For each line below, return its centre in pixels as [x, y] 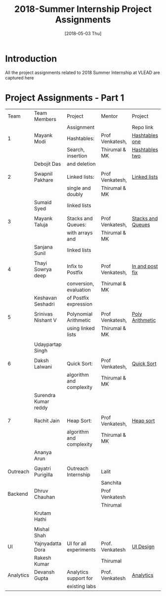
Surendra [45, 395]
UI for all [76, 543]
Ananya [43, 452]
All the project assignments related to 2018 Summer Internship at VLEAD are [83, 72]
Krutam [42, 513]
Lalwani [43, 367]
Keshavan [45, 298]
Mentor [109, 116]
